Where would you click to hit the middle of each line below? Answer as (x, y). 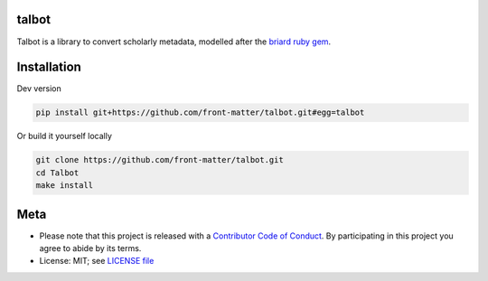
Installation (49, 67)
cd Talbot (57, 173)
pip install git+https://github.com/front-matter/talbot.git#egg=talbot (200, 112)
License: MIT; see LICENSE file (97, 261)
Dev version (39, 89)
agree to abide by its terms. (90, 248)
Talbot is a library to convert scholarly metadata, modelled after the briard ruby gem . (174, 42)
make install (65, 186)
